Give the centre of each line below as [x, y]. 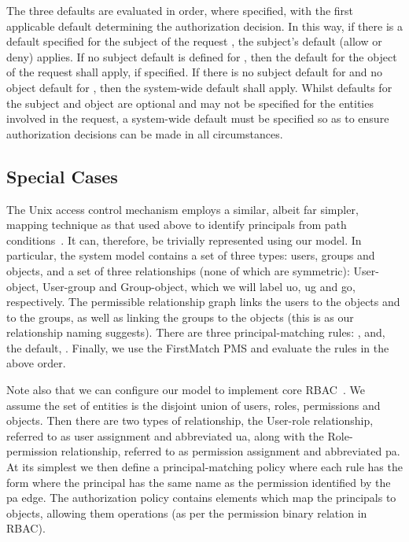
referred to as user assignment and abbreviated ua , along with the [165, 435]
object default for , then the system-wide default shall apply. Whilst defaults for [199, 87]
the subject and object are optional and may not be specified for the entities [190, 103]
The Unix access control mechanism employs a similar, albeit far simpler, [182, 209]
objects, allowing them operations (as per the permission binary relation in [187, 513]
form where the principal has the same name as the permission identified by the [199, 482]
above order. [36, 363]
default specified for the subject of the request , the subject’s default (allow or [194, 41]
